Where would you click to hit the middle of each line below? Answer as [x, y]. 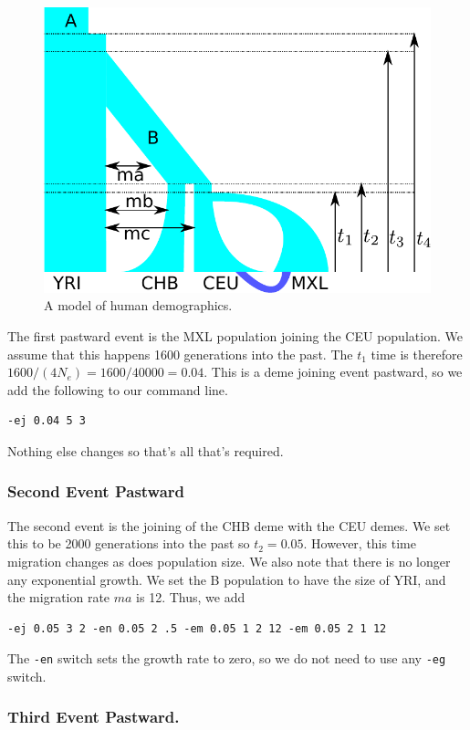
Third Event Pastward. [94, 717]
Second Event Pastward [96, 491]
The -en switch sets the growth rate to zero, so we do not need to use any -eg [227, 658]
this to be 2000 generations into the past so [129, 543]
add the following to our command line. [118, 389]
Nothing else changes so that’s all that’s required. [146, 450]
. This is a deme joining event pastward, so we [333, 372]
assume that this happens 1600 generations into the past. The [180, 354]
